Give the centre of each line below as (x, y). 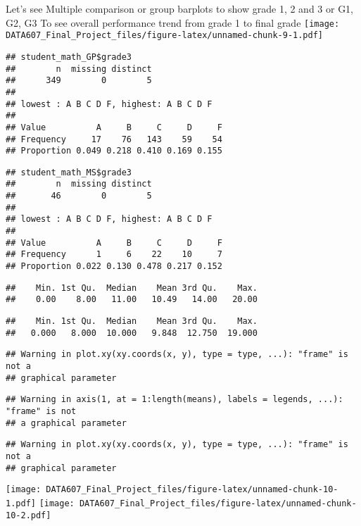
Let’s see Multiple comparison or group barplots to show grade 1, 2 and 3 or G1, (180, 8)
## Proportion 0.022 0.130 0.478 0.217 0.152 (114, 267)
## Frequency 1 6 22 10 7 (114, 255)
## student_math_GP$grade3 (69, 57)
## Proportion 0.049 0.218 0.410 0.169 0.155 (114, 151)
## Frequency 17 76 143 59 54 (114, 139)
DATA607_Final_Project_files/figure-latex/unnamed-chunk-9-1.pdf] (165, 36)
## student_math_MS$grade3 (69, 172)
